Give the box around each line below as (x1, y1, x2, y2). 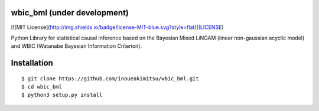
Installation (11, 58, 53, 68)
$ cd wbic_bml (21, 83, 62, 90)
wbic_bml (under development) (11, 8, 129, 18)
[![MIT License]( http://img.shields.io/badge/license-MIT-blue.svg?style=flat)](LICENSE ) (11, 24, 224, 31)
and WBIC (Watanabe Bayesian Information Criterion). (11, 43, 142, 50)
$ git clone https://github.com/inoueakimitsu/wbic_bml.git (21, 75, 199, 82)
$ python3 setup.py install (21, 92, 103, 99)
